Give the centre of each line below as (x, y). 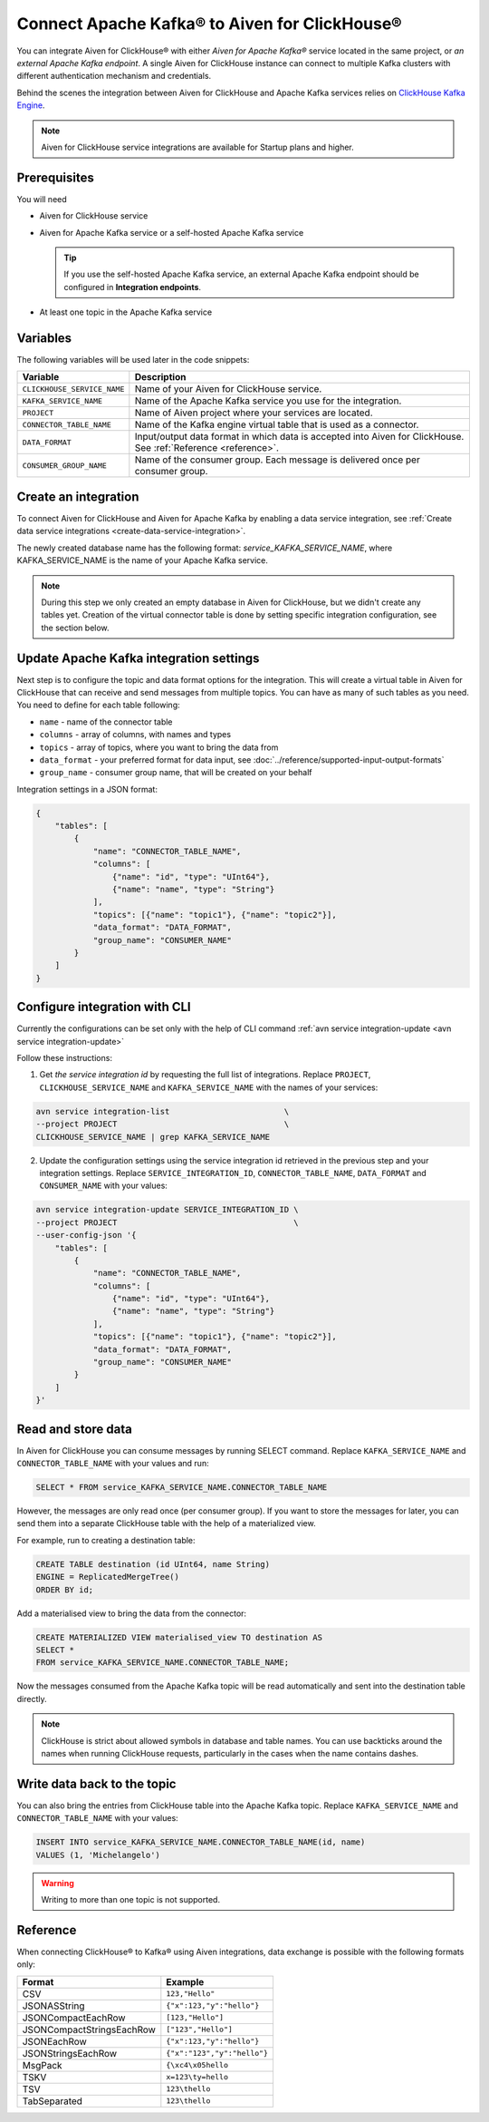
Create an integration (78, 496)
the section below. (75, 628)
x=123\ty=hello (197, 2077)
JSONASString (53, 2006)
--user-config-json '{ (86, 1235)
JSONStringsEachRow (70, 2053)
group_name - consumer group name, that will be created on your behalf (176, 773)
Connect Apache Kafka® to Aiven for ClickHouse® (209, 24)
